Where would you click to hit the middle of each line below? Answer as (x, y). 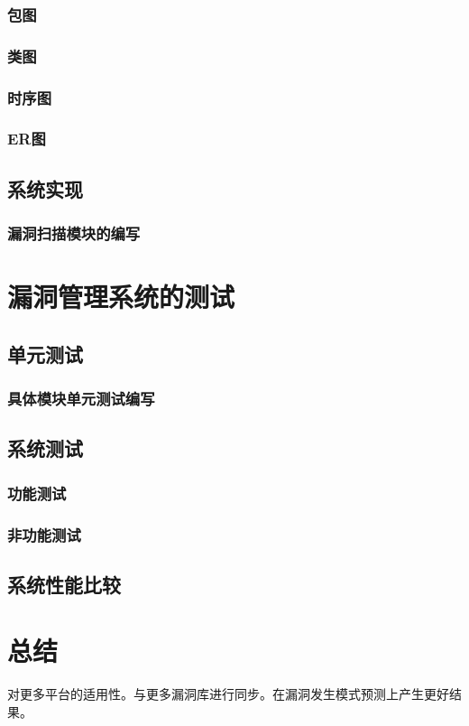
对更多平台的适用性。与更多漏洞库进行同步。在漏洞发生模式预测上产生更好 (228, 694)
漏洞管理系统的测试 (121, 297)
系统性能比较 (64, 584)
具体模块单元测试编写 (81, 399)
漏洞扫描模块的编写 (74, 233)
